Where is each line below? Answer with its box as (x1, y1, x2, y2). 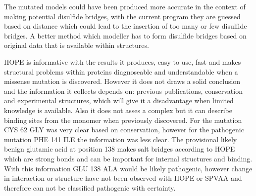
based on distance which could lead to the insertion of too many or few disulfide (4, 21, 247, 31)
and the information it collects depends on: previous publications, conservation (4, 85, 243, 96)
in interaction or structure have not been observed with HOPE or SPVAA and (4, 173, 242, 183)
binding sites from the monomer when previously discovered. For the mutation (4, 115, 242, 125)
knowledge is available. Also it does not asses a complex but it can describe (4, 105, 232, 115)
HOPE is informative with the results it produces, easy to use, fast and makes (4, 56, 241, 67)
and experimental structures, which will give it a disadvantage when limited (4, 95, 234, 106)
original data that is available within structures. (4, 40, 149, 50)
